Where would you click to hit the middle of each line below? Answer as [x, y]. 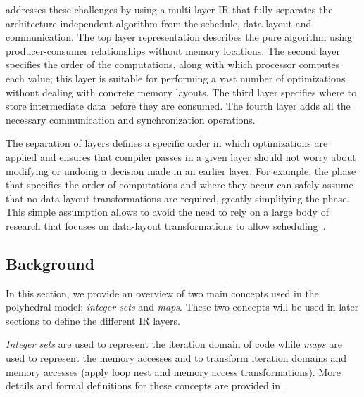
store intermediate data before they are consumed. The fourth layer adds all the [178, 106]
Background [50, 263]
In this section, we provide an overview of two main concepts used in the [162, 293]
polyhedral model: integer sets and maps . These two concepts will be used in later [182, 307]
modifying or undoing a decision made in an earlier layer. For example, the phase [181, 170]
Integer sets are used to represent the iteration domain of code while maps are [174, 344]
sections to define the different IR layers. [93, 320]
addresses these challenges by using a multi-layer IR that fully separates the [169, 9]
